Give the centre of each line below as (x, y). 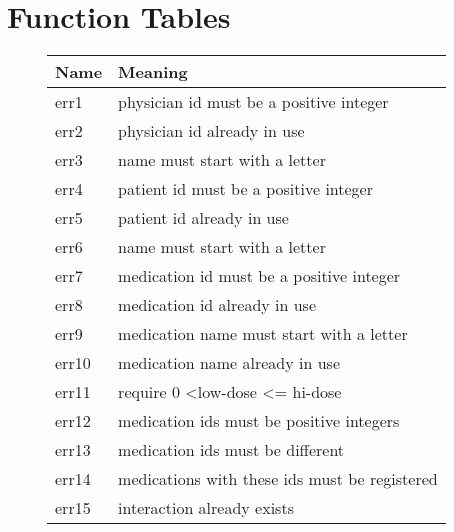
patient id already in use (203, 218)
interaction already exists (206, 508)
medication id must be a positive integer (259, 276)
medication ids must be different (231, 450)
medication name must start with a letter (263, 334)
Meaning (153, 72)
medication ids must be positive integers (259, 421)
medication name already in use (229, 363)
